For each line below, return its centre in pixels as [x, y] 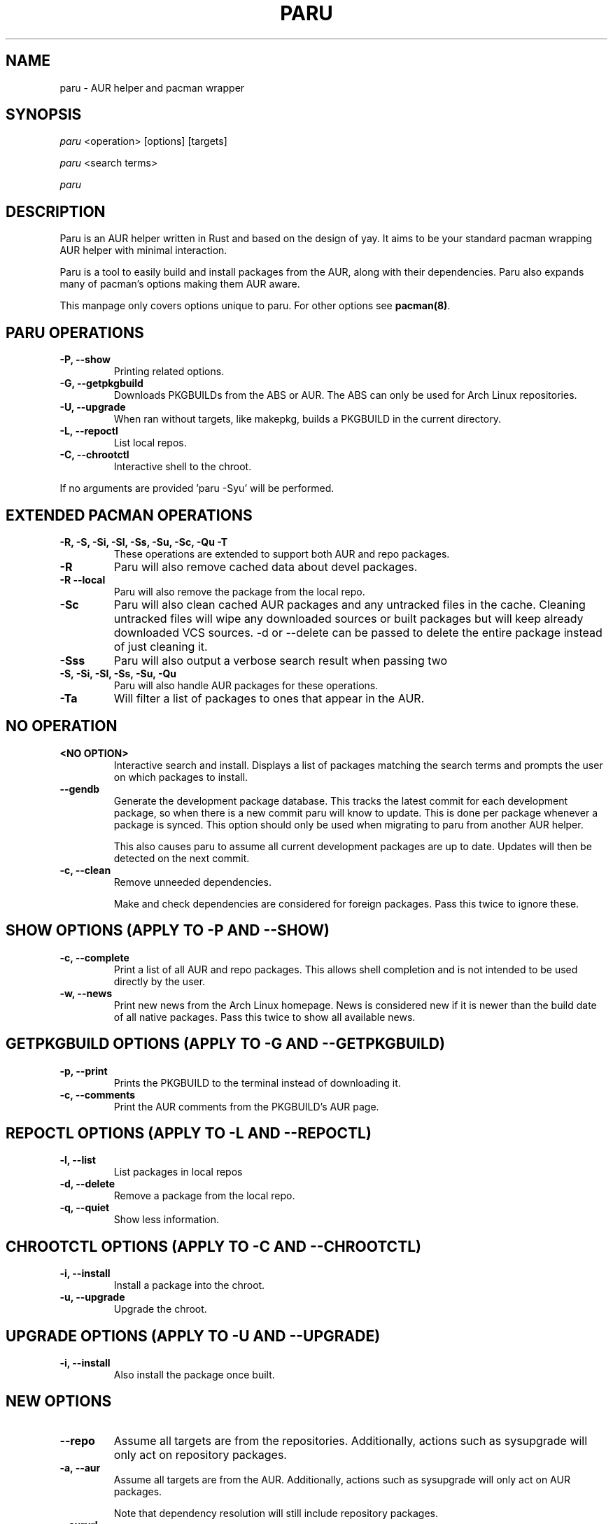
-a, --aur [80, 1467]
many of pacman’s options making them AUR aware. [180, 284]
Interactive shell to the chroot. [183, 467]
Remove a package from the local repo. [204, 1196]
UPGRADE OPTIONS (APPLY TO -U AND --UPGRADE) [193, 1336]
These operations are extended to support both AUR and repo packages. [282, 553]
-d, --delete [87, 1184]
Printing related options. [169, 372]
